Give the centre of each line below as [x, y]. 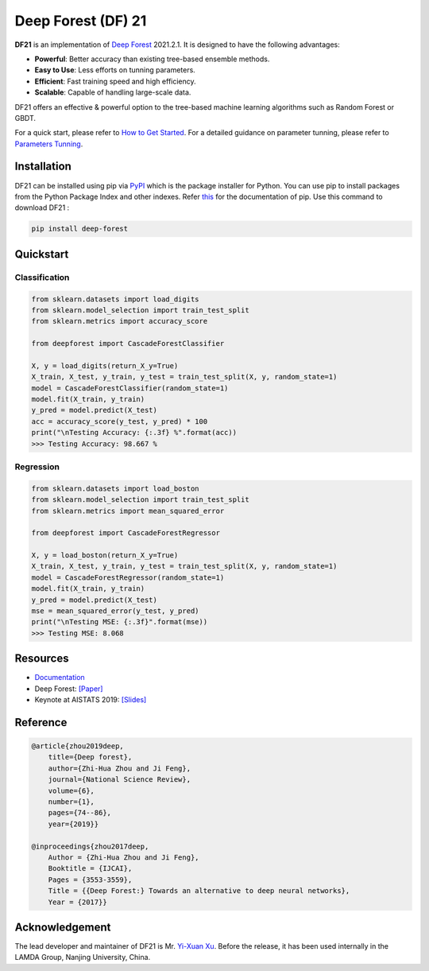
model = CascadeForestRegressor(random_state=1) [128, 577]
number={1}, [71, 802]
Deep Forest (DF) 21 [81, 21]
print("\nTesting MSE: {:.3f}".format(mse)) [120, 622]
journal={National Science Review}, [119, 780]
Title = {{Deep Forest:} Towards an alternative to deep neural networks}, [199, 891]
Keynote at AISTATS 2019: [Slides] [91, 700]
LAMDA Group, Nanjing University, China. [83, 957]
